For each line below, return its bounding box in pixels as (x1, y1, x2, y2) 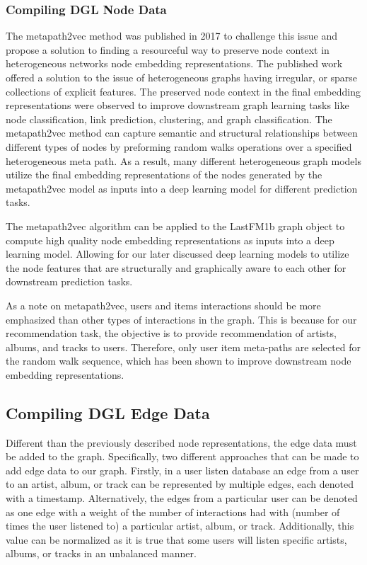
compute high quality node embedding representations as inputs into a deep (6, 232, 334, 247)
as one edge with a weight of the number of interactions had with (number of (6, 504, 340, 519)
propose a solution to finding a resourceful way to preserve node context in (6, 42, 330, 57)
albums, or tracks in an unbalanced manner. (6, 546, 197, 561)
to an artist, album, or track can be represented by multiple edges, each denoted (6, 476, 354, 491)
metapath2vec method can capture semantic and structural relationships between (6, 125, 358, 140)
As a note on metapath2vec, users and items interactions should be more (6, 297, 321, 312)
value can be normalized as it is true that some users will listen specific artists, (6, 532, 347, 547)
